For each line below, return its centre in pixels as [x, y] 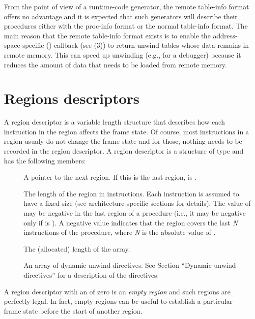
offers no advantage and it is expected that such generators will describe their [121, 16]
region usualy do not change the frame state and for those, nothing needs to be [123, 141]
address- [225, 35]
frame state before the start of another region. [73, 310]
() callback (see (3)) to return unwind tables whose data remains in [148, 45]
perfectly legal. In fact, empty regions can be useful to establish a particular [118, 301]
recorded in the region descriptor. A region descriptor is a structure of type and [124, 151]
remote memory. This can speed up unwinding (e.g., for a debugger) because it [123, 54]
